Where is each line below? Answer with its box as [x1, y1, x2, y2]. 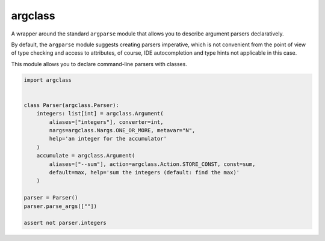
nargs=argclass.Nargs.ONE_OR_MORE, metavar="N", [49, 127, 196, 134]
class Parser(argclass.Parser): [23, 102, 120, 108]
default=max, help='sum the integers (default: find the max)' [49, 169, 240, 175]
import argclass [23, 76, 72, 84]
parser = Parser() [23, 194, 78, 201]
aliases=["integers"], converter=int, [49, 118, 164, 126]
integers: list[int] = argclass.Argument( [36, 110, 164, 117]
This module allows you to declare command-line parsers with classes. [11, 60, 188, 67]
